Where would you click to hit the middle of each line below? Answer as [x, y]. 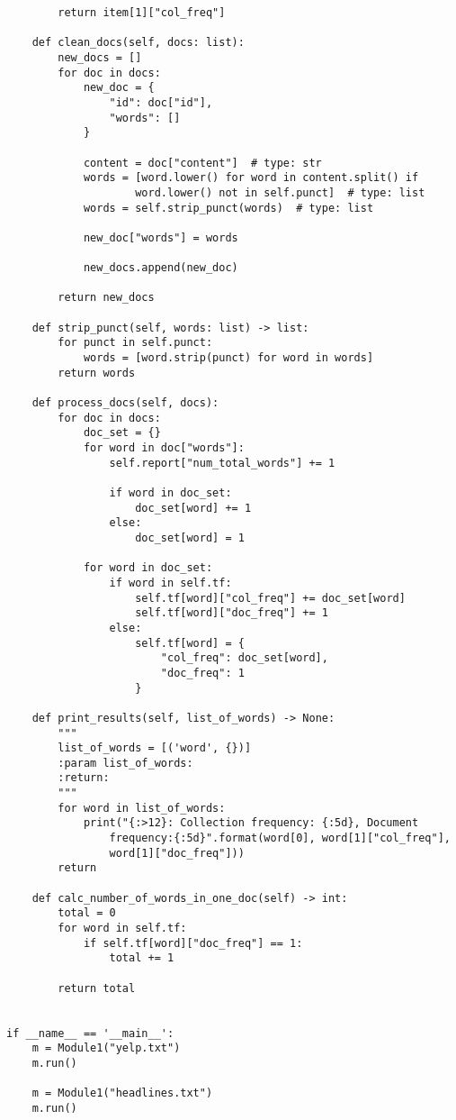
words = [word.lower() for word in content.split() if [251, 178]
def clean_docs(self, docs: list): [138, 43]
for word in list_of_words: [142, 808]
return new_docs [106, 298]
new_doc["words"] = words [161, 237]
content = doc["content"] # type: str [202, 163]
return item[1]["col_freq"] [142, 13]
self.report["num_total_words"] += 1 [222, 463]
